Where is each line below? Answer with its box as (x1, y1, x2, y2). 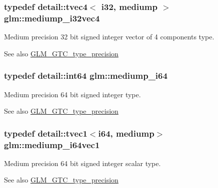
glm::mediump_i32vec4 (4, 11, 100, 24)
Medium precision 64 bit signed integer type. (4, 89, 141, 99)
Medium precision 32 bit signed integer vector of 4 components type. (4, 31, 214, 42)
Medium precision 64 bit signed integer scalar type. (4, 158, 161, 168)
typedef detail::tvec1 (4, 127, 87, 139)
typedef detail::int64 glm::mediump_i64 (4, 69, 167, 82)
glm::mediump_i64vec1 (4, 138, 100, 151)
